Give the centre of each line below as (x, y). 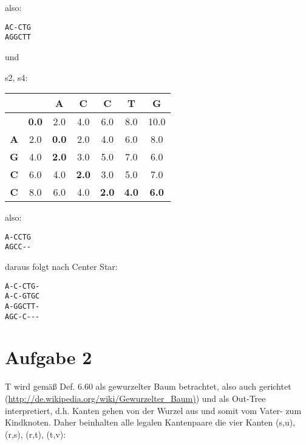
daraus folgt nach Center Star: (61, 266)
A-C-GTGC (22, 296)
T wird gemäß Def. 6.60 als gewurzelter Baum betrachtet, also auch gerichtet (148, 386)
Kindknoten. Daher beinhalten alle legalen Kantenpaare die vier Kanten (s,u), (150, 422)
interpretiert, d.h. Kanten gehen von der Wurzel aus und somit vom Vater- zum (153, 410)
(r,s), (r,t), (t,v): (36, 434)
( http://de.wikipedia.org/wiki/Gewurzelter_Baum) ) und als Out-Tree (135, 398)
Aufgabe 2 (49, 357)
